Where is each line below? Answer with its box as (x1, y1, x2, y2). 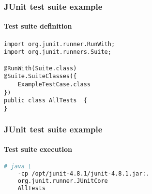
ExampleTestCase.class (17, 81, 91, 88)
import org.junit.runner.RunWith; (4, 40, 115, 48)
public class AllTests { (4, 97, 87, 104)
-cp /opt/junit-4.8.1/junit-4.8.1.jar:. (17, 170, 150, 178)
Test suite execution (4, 144, 73, 154)
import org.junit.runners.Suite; (4, 48, 111, 56)
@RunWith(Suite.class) (4, 65, 77, 72)
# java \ (4, 163, 32, 170)
